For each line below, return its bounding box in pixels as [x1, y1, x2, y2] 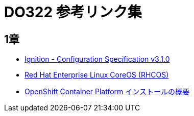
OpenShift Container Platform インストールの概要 [25, 87, 190, 96]
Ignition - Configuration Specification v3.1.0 [25, 55, 170, 64]
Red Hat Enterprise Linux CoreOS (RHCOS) [25, 70, 169, 80]
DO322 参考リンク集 [4, 4, 142, 21]
